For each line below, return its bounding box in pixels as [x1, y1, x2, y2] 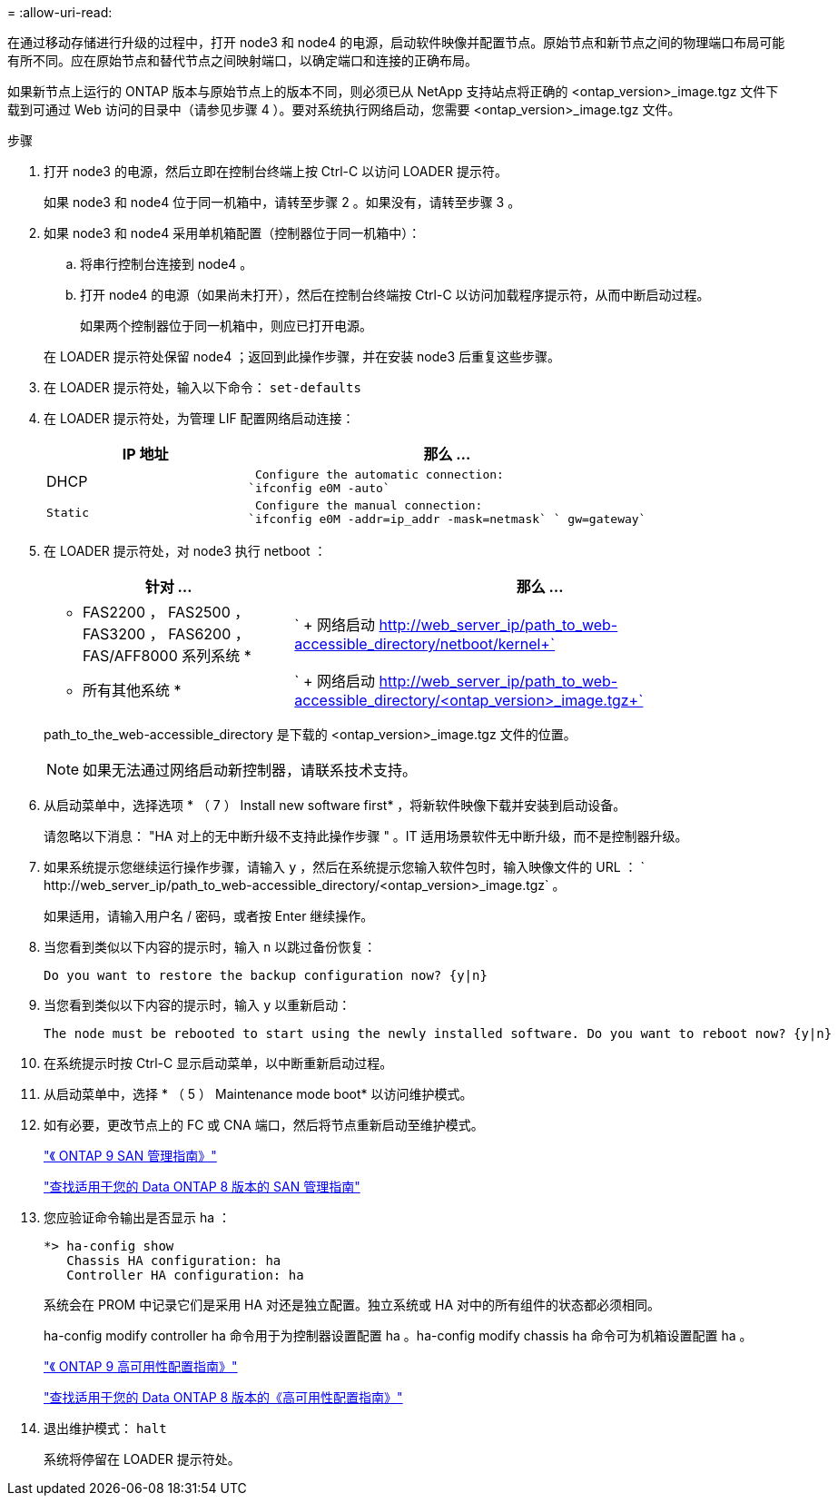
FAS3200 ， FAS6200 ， [83, 625, 250, 643]
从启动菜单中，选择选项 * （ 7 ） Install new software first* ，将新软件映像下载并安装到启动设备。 [44, 797, 626, 813]
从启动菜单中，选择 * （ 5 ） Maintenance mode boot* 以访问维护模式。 [44, 1086, 473, 1102]
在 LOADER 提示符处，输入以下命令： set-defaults [44, 380, 361, 395]
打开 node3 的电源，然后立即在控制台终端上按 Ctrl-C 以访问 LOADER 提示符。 [44, 163, 508, 179]
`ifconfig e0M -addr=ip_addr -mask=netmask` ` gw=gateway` [248, 512, 646, 526]
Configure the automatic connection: [254, 468, 504, 481]
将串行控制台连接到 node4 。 [80, 256, 253, 272]
